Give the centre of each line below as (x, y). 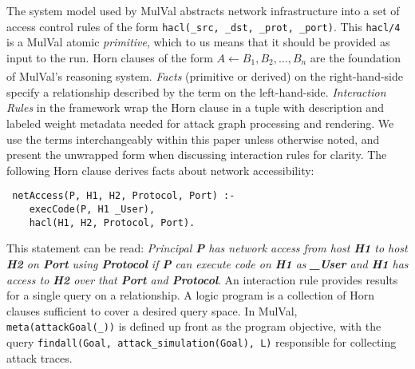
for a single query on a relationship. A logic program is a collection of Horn (190, 295)
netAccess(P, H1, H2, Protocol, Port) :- (124, 196)
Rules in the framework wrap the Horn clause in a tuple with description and (195, 107)
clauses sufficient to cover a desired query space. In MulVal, (152, 310)
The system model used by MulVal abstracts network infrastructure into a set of (203, 10)
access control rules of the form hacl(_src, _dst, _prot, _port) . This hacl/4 (204, 26)
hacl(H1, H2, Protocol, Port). (112, 222)
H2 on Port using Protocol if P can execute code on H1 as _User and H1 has (207, 263)
